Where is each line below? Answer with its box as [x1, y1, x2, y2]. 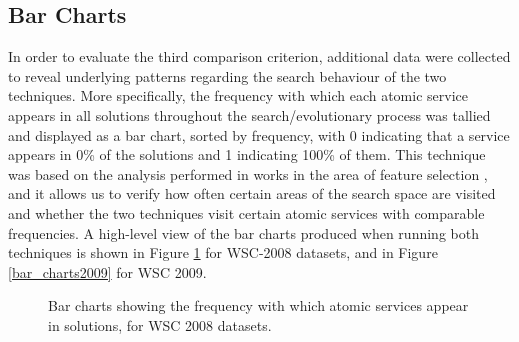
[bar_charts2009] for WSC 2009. [8, 261, 207, 282]
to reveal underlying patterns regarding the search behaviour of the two [8, 65, 447, 86]
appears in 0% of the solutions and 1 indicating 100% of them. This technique [8, 144, 486, 165]
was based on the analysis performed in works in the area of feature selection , [8, 163, 488, 184]
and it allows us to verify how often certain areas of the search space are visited [8, 183, 496, 204]
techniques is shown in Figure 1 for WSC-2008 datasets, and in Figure [8, 242, 438, 263]
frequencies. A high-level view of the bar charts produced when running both [8, 222, 479, 243]
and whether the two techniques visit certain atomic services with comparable [8, 202, 485, 223]
